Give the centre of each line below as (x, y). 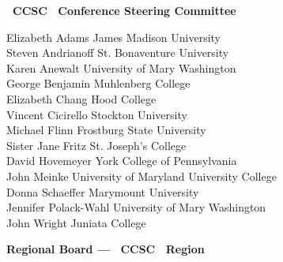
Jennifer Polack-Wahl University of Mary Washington (136, 207)
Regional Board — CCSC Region (106, 249)
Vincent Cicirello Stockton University (97, 114)
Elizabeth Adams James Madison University (114, 37)
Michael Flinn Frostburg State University (106, 130)
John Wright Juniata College (76, 222)
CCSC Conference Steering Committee (125, 10)
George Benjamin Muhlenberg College (98, 83)
